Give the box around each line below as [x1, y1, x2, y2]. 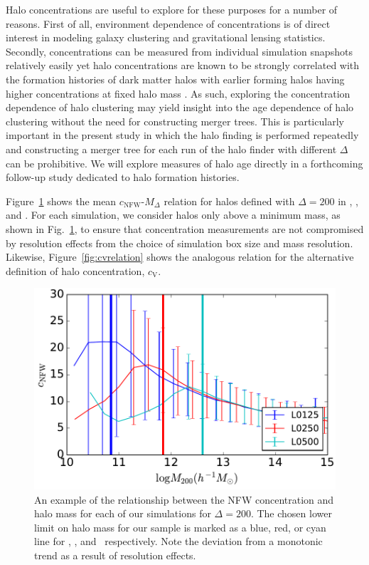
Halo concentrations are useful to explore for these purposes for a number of [6, 2, 338, 16]
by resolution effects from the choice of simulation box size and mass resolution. [6, 235, 353, 250]
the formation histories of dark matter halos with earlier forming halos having [6, 71, 345, 86]
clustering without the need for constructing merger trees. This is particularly [6, 113, 344, 128]
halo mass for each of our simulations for [34, 506, 211, 521]
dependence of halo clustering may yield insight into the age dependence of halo [6, 100, 354, 115]
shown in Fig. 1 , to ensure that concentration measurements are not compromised [6, 221, 364, 236]
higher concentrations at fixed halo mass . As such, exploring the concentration [6, 85, 351, 100]
